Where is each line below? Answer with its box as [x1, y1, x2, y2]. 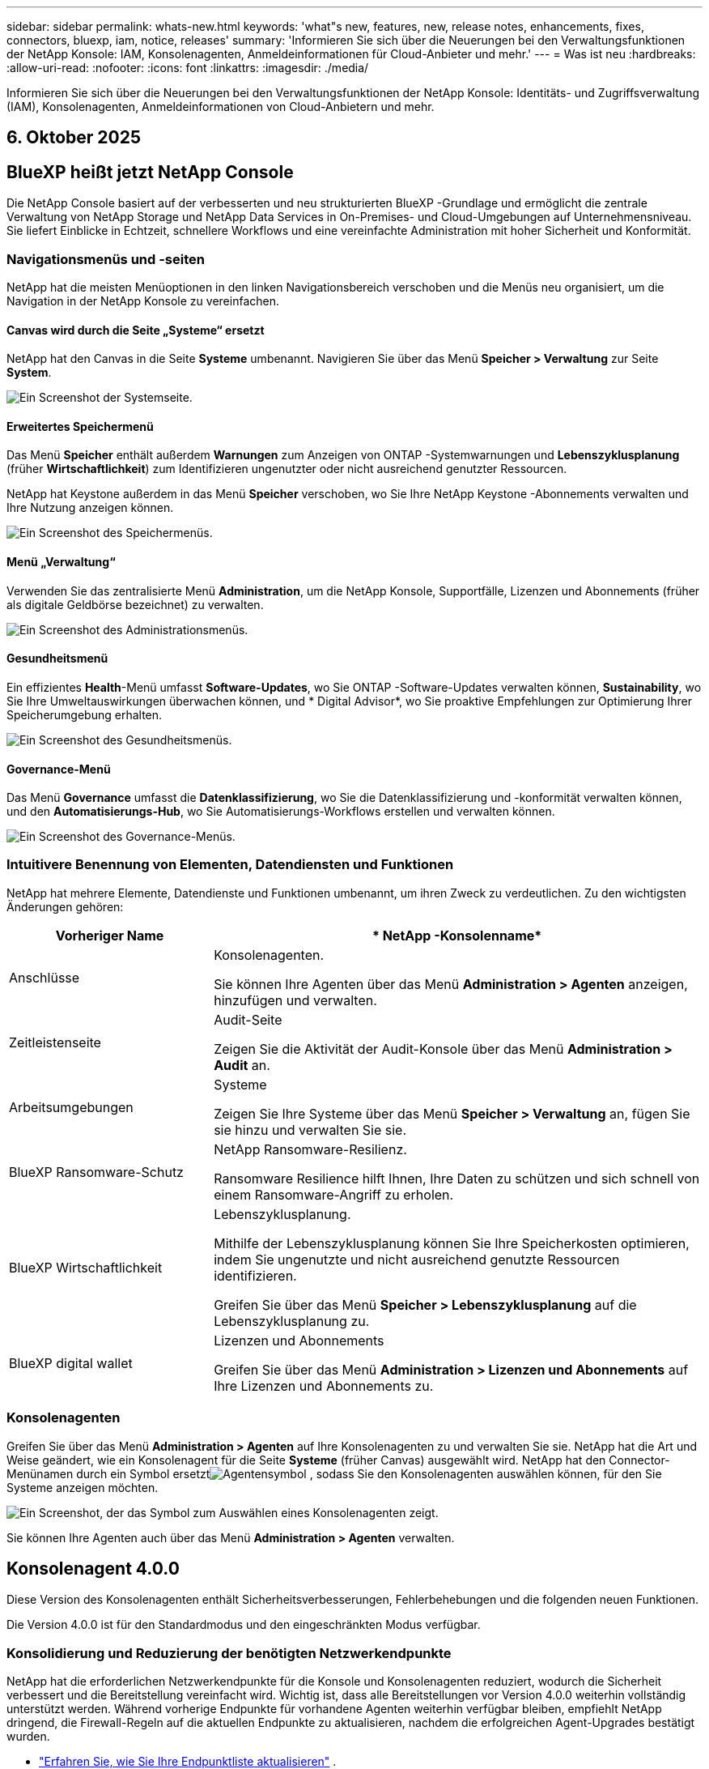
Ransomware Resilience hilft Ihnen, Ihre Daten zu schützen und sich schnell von [214, 1170, 700, 1187]
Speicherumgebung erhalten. [6, 707, 163, 722]
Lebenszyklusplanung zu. [214, 1312, 370, 1329]
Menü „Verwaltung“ [6, 555, 116, 569]
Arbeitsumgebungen [9, 1098, 134, 1115]
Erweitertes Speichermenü [6, 419, 154, 433]
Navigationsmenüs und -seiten [6, 250, 205, 267]
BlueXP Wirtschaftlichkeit [9, 1259, 163, 1276]
